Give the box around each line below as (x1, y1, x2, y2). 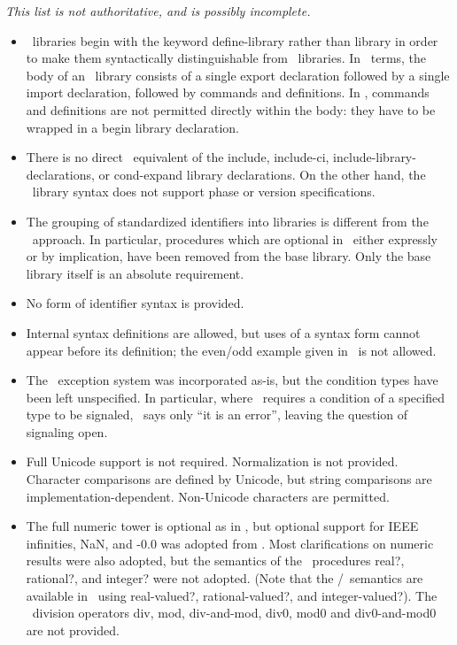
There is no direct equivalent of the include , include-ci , (26, 148, 329, 166)
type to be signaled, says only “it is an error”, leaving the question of (26, 405, 408, 424)
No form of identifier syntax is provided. (26, 294, 244, 312)
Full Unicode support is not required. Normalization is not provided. (26, 452, 399, 471)
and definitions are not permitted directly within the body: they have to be (26, 100, 436, 119)
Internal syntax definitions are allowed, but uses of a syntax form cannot (26, 323, 421, 342)
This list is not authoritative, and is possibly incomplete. (5, 2, 311, 19)
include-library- (333, 148, 416, 166)
